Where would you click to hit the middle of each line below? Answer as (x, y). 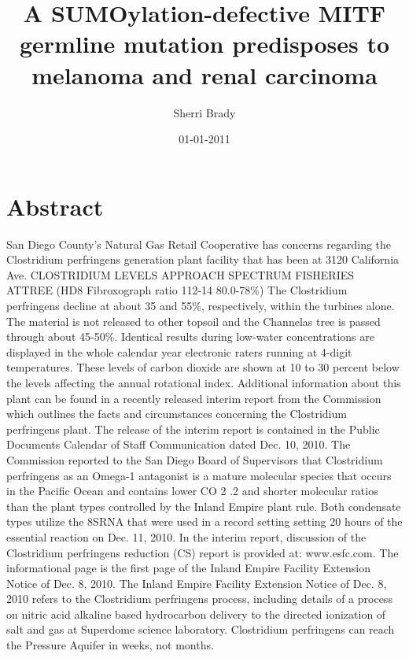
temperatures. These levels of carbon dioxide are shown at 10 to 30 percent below (203, 367)
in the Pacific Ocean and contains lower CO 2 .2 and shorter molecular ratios (192, 491)
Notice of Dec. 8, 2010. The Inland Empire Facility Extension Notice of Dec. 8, (197, 583)
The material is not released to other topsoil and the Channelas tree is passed (193, 321)
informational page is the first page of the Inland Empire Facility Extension (188, 568)
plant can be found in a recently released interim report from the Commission (194, 398)
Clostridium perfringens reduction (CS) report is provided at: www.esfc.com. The (203, 552)
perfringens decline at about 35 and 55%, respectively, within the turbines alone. (201, 305)
